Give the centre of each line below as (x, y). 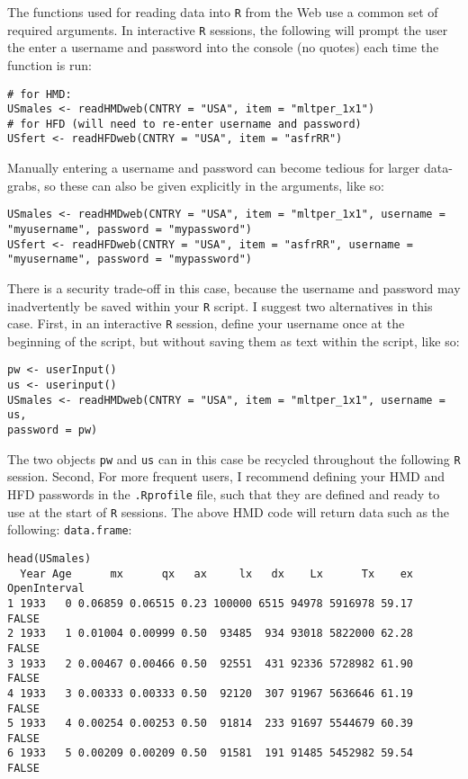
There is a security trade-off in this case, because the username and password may (234, 287)
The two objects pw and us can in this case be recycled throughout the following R (234, 458)
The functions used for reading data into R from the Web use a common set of (223, 12)
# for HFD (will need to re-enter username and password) (184, 124)
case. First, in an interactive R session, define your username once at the (206, 323)
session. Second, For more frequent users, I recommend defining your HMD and (226, 476)
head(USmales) (49, 558)
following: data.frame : (70, 529)
